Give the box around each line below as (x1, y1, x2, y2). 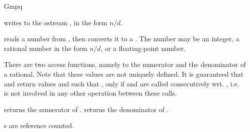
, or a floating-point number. (100, 43, 186, 53)
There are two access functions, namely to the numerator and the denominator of (4, 59, 246, 69)
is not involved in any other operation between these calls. (4, 88, 177, 98)
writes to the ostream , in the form (4, 17, 107, 27)
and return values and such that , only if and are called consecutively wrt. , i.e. (4, 78, 239, 88)
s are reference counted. (4, 120, 74, 131)
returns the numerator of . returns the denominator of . (4, 104, 169, 114)
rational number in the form (4, 43, 88, 53)
